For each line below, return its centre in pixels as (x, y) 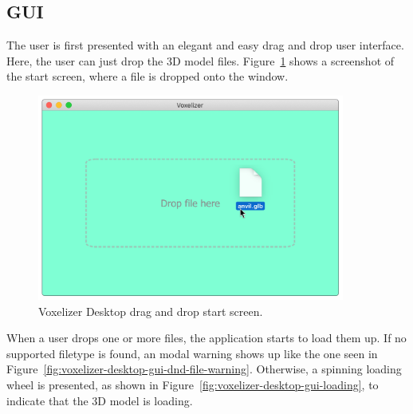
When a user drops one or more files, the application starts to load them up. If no (206, 338)
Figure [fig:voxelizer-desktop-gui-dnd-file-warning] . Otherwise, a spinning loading (204, 369)
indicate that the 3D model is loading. (100, 400)
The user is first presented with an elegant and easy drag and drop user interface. (205, 45)
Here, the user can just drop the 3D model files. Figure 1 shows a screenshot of (201, 60)
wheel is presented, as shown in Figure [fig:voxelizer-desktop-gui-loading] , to (193, 384)
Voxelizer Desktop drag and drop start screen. (151, 311)
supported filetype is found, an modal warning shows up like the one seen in (192, 353)
